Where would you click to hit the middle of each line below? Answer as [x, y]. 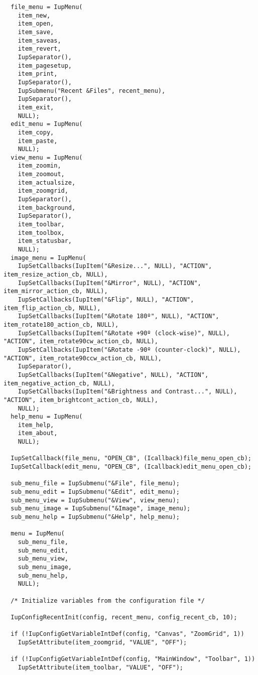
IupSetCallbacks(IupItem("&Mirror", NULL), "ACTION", [109, 283]
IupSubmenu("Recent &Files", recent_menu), [92, 91]
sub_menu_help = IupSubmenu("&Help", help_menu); [95, 517]
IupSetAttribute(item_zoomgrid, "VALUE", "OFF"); [102, 642]
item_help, [36, 425]
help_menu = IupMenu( [47, 417]
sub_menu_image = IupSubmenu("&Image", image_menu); [101, 509]
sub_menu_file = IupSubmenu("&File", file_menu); [95, 484]
